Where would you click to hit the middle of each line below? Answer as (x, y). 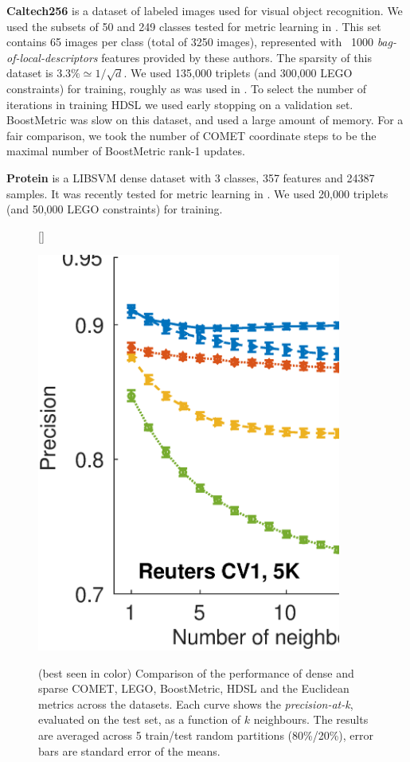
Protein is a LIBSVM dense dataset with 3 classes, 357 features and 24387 (191, 177)
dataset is (30, 73)
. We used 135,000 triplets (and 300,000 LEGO (238, 73)
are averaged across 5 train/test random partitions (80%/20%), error (206, 735)
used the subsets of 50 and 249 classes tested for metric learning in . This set (194, 26)
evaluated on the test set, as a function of (140, 719)
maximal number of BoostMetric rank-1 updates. (126, 151)
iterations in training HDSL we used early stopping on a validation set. (180, 104)
